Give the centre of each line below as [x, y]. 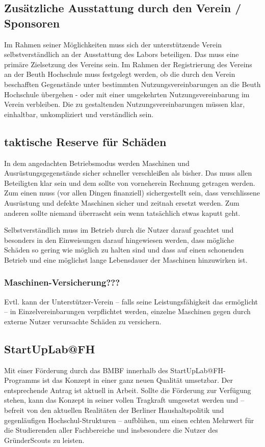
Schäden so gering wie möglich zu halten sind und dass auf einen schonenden [124, 250]
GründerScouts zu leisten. [44, 440]
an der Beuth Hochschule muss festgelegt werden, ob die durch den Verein [120, 74]
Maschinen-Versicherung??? [62, 282]
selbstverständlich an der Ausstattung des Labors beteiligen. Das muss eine [122, 54]
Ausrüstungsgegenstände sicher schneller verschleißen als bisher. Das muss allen [128, 173]
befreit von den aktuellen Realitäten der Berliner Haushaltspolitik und [114, 410]
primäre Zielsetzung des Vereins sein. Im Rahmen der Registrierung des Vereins [128, 64]
